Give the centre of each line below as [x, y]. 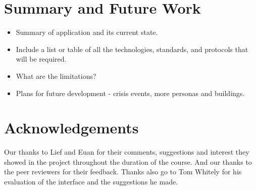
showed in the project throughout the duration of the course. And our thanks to [128, 161]
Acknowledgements [71, 128]
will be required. [41, 59]
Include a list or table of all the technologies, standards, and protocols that [132, 49]
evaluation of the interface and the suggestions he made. [91, 181]
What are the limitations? [56, 76]
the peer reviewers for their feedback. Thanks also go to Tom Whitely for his [123, 172]
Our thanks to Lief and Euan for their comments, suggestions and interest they [127, 152]
